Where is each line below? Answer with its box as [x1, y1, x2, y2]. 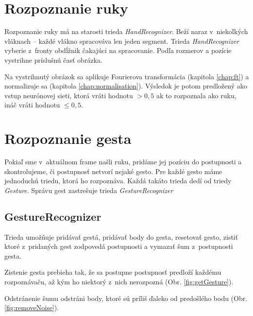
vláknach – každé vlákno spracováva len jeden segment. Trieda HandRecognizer [4, 35, 239, 46]
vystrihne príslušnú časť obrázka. [4, 54, 102, 65]
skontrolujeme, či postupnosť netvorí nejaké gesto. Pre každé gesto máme [4, 166, 222, 176]
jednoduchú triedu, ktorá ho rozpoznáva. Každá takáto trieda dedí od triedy [4, 176, 232, 186]
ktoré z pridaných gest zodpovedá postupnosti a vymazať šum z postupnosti [4, 241, 233, 251]
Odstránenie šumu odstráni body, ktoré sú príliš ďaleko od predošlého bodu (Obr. [4, 293, 248, 303]
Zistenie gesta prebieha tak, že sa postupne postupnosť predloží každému [4, 267, 221, 277]
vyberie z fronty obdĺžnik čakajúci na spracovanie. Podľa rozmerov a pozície [4, 45, 232, 55]
